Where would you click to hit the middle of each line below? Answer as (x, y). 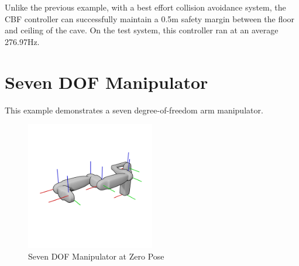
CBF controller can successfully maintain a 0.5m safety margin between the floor (150, 18)
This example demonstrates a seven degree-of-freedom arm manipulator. (134, 110)
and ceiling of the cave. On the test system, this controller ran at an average (142, 30)
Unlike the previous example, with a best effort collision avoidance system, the (145, 7)
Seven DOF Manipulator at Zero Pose (96, 256)
